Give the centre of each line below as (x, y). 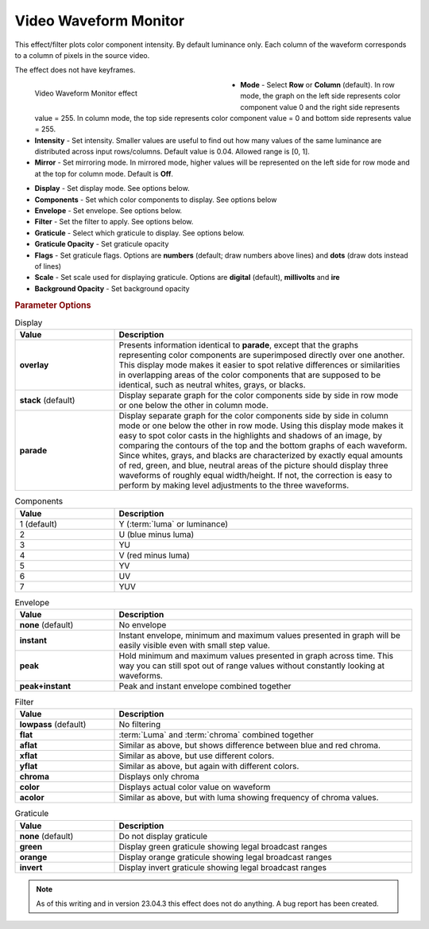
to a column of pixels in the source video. (82, 55)
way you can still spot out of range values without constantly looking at (252, 666)
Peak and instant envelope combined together (205, 686)
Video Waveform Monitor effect (86, 93)
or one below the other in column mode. (194, 406)
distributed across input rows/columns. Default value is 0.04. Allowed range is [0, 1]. (172, 152)
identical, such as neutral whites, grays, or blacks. (212, 385)
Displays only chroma (159, 777)
